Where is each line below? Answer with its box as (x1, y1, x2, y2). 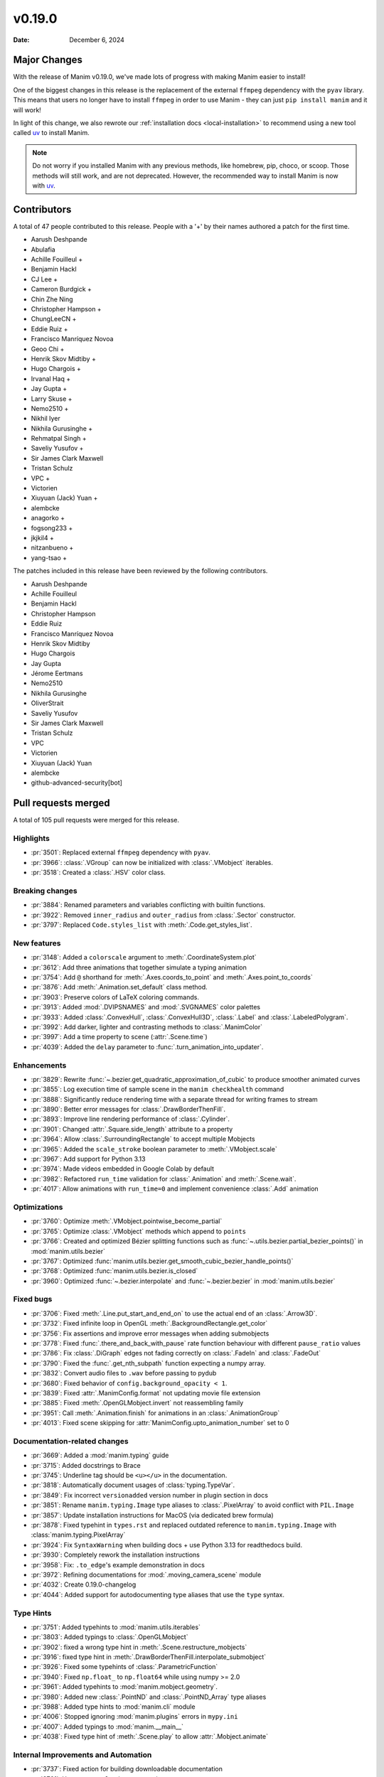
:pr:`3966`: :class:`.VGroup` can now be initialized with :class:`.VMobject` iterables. (31, 858, 274, 866)
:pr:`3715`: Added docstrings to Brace (31, 1461, 142, 1469)
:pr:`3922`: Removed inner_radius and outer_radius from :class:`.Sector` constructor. (31, 911, 296, 919)
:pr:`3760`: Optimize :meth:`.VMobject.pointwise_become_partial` (31, 1217, 223, 1225)
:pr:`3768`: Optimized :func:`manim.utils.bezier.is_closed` (31, 1267, 198, 1275)
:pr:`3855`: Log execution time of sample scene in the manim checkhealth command (31, 1085, 284, 1094)
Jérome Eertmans (31, 669, 83, 678)
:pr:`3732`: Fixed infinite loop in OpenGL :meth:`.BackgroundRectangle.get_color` (31, 1319, 268, 1328)
